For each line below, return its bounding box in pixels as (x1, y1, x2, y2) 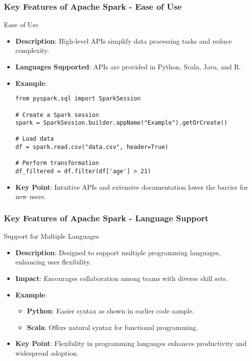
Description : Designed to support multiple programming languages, (15, 247, 221, 257)
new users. (15, 191, 46, 201)
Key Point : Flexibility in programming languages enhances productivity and (15, 338, 247, 348)
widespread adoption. (15, 347, 79, 358)
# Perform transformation (15, 160, 99, 167)
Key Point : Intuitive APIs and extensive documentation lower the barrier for (15, 181, 248, 192)
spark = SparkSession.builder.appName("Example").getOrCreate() (15, 119, 228, 127)
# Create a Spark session (15, 111, 99, 118)
